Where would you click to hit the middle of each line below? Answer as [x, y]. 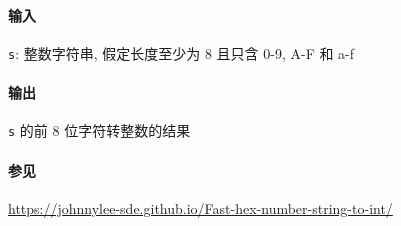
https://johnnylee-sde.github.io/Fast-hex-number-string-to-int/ [200, 207]
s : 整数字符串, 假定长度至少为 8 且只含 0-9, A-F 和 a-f [181, 52]
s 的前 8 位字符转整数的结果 [99, 130]
